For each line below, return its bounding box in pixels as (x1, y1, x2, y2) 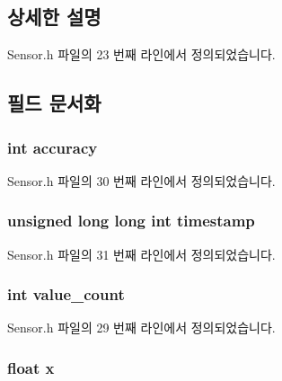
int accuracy (7, 136, 98, 158)
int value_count (7, 283, 125, 306)
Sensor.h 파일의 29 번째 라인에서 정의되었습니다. (7, 318, 276, 337)
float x (7, 356, 55, 378)
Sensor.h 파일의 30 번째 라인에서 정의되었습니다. (7, 171, 276, 190)
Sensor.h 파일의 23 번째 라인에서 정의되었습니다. (7, 45, 276, 64)
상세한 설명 (7, 3, 101, 31)
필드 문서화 (7, 89, 101, 117)
